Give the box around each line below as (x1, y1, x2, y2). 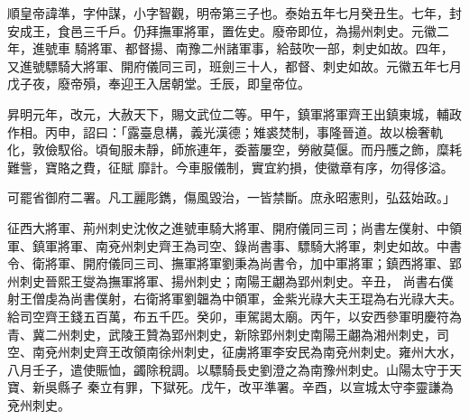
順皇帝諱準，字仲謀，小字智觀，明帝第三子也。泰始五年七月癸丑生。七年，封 (7, 4, 462, 22)
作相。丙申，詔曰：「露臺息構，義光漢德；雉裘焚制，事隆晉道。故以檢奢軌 (7, 122, 443, 141)
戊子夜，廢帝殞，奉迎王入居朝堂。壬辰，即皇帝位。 (7, 74, 310, 93)
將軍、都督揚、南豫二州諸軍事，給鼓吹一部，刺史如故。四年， (87, 39, 454, 58)
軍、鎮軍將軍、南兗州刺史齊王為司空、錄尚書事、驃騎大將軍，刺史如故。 (7, 236, 437, 255)
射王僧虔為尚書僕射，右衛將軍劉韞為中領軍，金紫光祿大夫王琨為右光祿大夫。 (7, 289, 462, 308)
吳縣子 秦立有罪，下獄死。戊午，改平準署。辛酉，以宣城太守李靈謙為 (44, 378, 454, 397)
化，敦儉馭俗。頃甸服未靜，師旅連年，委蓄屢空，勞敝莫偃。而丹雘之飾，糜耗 (7, 140, 462, 159)
